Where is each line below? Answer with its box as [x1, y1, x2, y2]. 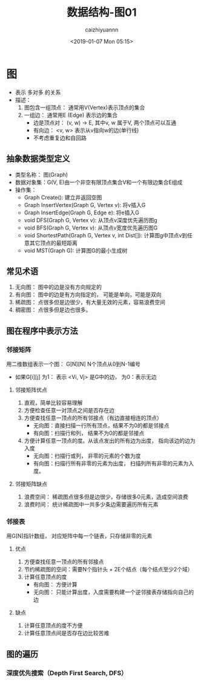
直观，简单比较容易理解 [24, 399, 83, 406]
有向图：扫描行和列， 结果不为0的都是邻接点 [33, 429, 145, 437]
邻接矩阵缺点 [15, 480, 47, 488]
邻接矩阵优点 [15, 386, 47, 393]
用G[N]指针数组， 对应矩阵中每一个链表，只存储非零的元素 [6, 532, 153, 540]
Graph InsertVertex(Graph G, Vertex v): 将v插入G [24, 201, 146, 208]
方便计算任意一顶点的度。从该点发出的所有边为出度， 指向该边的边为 [24, 437, 196, 444]
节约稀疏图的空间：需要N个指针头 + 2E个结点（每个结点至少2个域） [24, 566, 193, 573]
